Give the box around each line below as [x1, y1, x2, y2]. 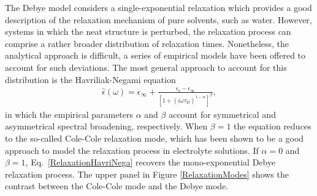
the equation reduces [234, 120, 311, 132]
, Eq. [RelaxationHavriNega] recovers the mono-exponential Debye [25, 156, 276, 169]
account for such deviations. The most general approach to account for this [5, 60, 287, 73]
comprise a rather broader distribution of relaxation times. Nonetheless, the [5, 37, 289, 49]
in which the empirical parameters [5, 107, 134, 120]
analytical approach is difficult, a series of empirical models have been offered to [5, 49, 306, 62]
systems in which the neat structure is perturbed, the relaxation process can [5, 25, 291, 38]
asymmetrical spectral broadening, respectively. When [5, 120, 208, 132]
